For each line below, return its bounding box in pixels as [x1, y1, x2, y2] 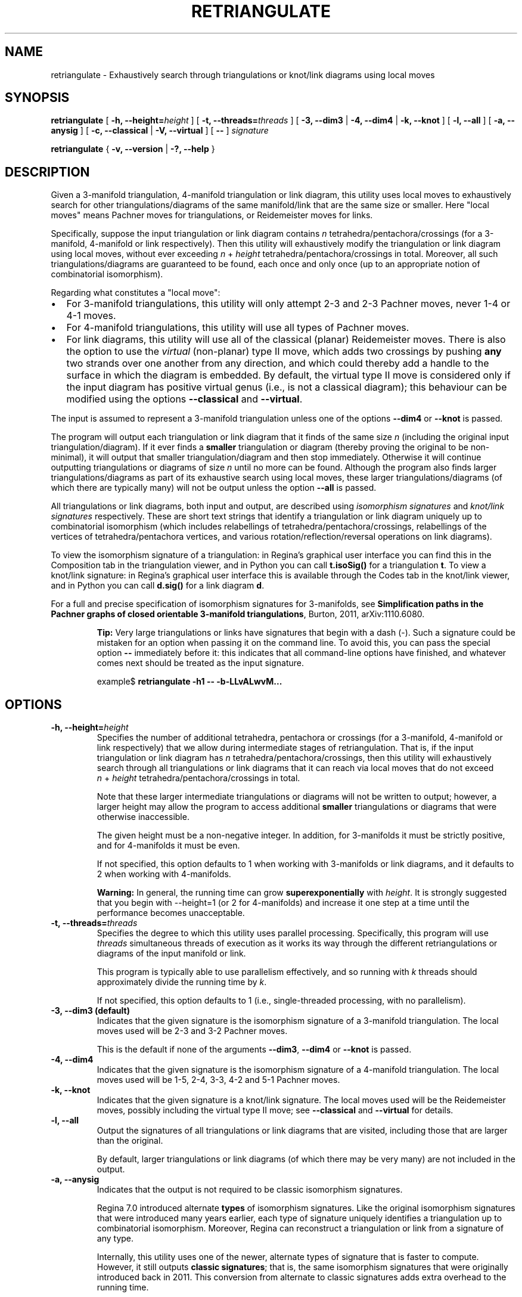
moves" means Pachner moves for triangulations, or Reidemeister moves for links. [51, 210, 373, 221]
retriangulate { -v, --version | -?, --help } [51, 144, 215, 154]
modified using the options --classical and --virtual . [66, 393, 303, 405]
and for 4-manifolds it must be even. [97, 840, 240, 851]
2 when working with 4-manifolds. [97, 869, 231, 880]
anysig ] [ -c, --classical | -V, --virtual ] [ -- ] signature [51, 125, 269, 136]
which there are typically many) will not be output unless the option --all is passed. [51, 482, 377, 493]
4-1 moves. [66, 309, 116, 322]
